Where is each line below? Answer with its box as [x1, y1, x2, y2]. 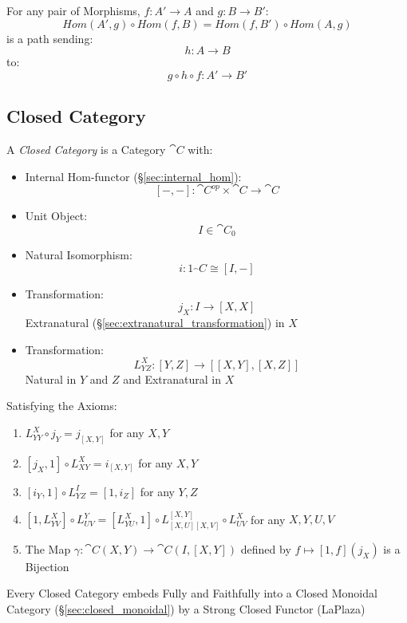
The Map [25, 540, 71, 557]
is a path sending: [6, 30, 93, 46]
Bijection [25, 558, 69, 574]
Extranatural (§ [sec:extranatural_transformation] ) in [25, 314, 285, 331]
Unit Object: [25, 207, 88, 224]
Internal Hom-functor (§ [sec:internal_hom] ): [25, 168, 242, 184]
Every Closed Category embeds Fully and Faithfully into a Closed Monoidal [6, 585, 377, 601]
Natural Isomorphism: [25, 246, 132, 263]
